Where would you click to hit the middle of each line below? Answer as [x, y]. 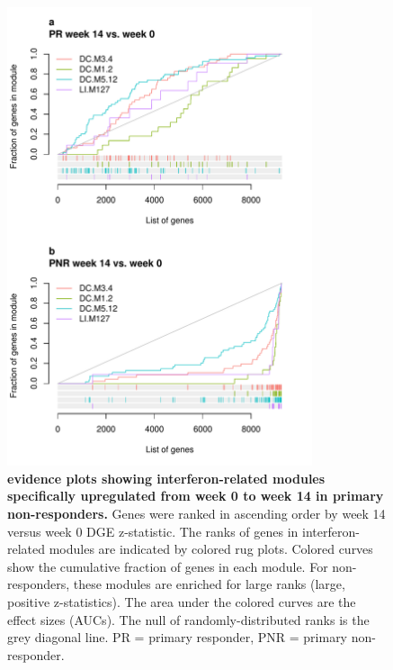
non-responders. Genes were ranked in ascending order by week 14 [196, 514]
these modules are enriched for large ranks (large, [209, 584]
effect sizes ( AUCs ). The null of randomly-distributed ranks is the [188, 619]
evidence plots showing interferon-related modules [166, 478]
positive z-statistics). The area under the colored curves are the [182, 602]
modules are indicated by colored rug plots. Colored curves [211, 549]
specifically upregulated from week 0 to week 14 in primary [196, 496]
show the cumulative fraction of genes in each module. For [168, 566]
